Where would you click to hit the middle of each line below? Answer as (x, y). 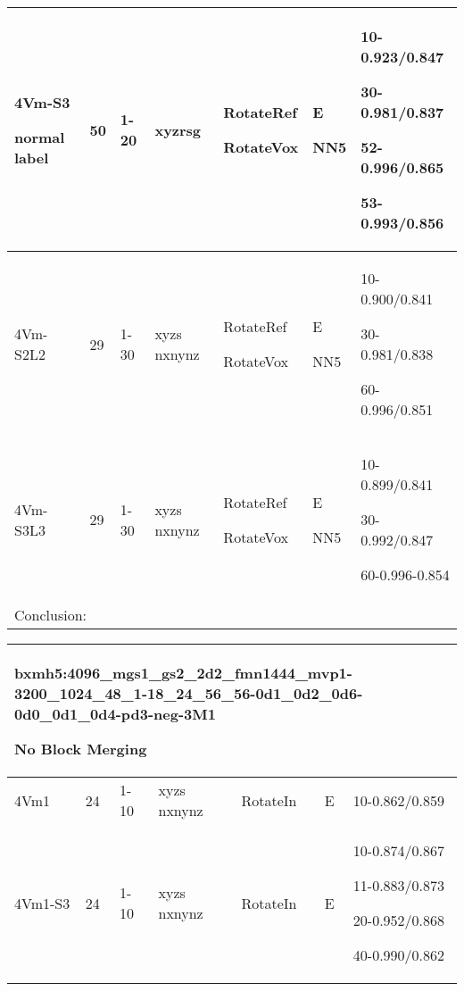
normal (40, 137)
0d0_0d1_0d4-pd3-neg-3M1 (115, 714)
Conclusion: (50, 615)
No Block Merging (81, 749)
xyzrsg (178, 129)
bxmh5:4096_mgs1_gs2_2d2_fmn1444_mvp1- (183, 673)
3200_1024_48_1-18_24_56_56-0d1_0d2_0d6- (189, 693)
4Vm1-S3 (42, 903)
